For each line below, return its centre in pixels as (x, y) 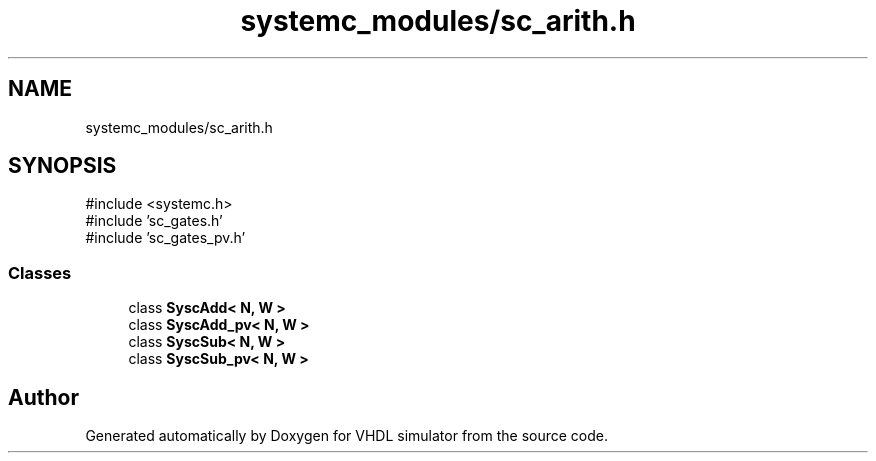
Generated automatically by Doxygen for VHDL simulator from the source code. (347, 436)
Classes (40, 272)
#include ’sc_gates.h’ (154, 221)
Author (43, 397)
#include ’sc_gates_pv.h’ (165, 238)
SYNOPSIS (62, 166)
